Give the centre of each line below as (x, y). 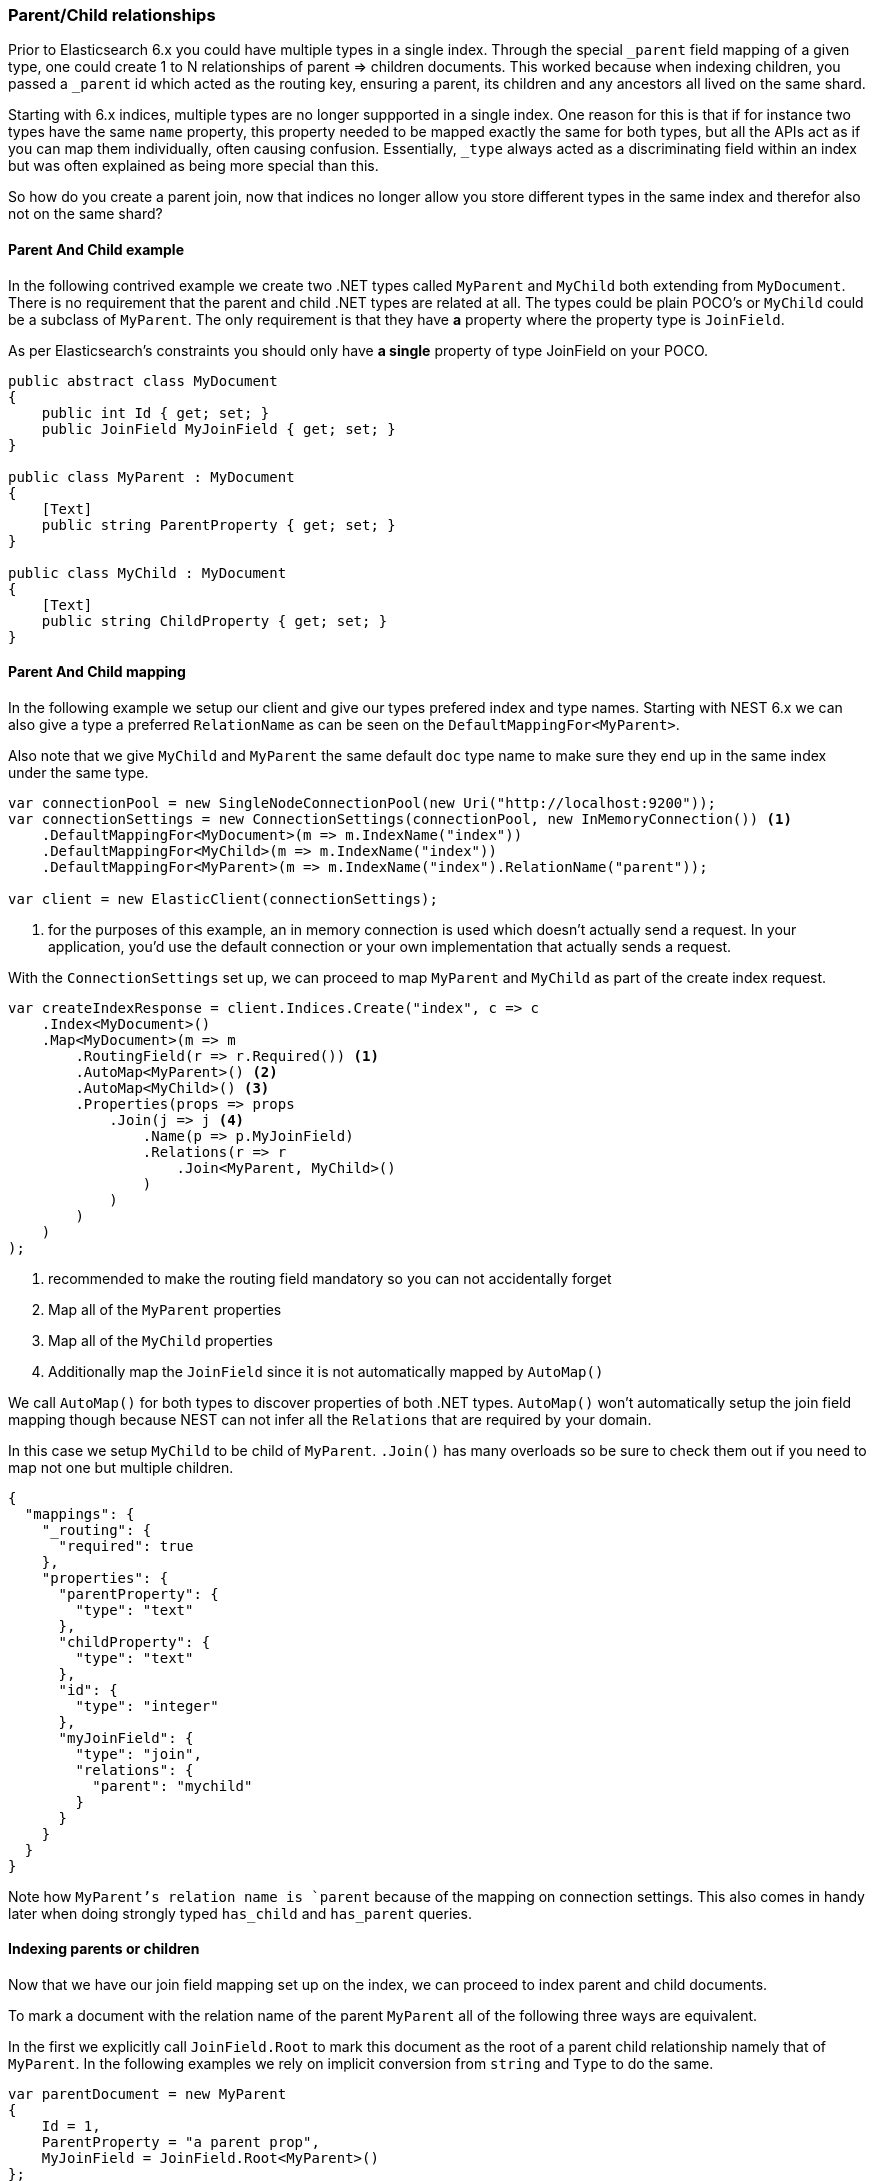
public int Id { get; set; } (155, 412)
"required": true (126, 1545)
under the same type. (78, 772)
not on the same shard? (85, 214)
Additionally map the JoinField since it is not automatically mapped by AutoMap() (326, 1371)
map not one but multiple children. (121, 1467)
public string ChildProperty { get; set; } (214, 620)
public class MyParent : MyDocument (151, 476)
